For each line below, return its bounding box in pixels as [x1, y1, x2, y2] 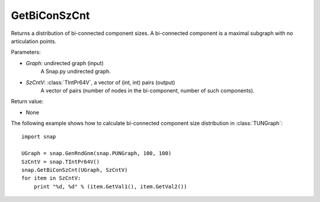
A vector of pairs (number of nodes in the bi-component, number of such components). [40, 86, 255, 94]
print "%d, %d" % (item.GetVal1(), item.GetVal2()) [33, 183, 187, 190]
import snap [21, 133, 56, 140]
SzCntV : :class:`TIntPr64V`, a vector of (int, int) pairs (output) [25, 79, 175, 86]
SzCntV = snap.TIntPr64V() [21, 158, 100, 165]
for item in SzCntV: [21, 175, 81, 182]
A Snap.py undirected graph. [40, 68, 111, 75]
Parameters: [11, 49, 41, 56]
